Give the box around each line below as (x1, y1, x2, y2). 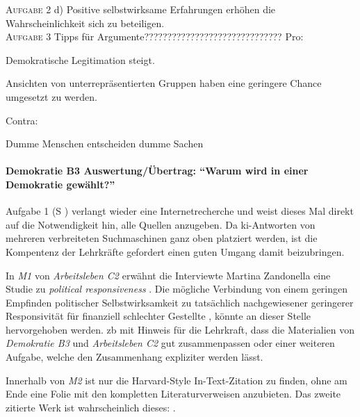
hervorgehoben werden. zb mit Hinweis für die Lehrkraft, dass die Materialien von (6, 322, 355, 336)
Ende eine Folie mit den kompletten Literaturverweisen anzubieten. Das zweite (6, 386, 341, 401)
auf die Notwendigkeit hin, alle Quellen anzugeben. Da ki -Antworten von (6, 217, 316, 231)
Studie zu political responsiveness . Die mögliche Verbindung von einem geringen (6, 281, 348, 296)
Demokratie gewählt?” (6, 177, 115, 191)
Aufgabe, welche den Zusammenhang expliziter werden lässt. (6, 350, 263, 364)
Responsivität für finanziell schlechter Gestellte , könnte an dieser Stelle (6, 309, 311, 323)
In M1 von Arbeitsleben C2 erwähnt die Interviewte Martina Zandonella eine (6, 268, 331, 282)
